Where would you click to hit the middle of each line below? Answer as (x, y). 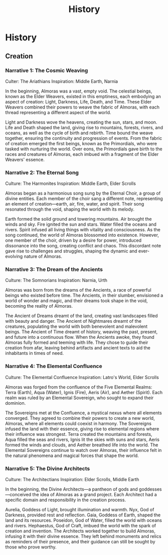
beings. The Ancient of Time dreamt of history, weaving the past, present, (81, 332)
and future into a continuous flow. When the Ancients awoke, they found (80, 337)
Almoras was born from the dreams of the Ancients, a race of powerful (78, 290)
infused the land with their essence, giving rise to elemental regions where (82, 429)
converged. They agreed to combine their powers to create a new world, (80, 418)
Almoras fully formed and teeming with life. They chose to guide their (77, 342)
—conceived (18, 495)
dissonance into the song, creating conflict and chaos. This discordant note (83, 246)
